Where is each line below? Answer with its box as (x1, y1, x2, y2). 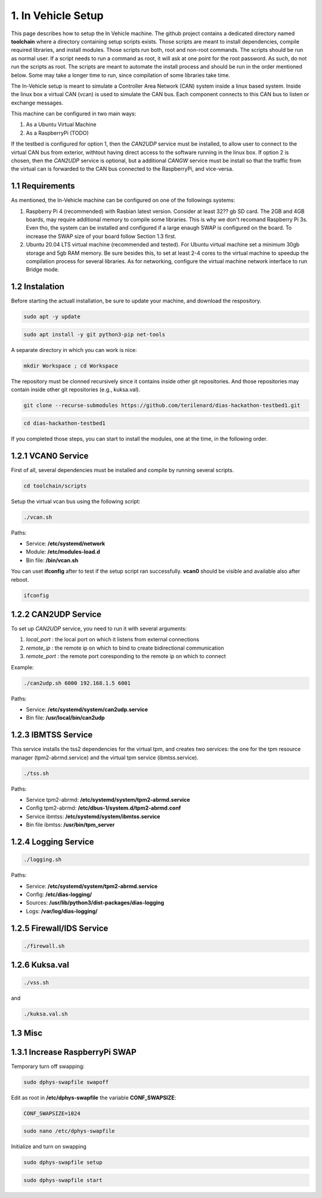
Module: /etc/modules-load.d (26, 548, 101, 555)
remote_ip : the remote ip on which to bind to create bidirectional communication (26, 644, 224, 652)
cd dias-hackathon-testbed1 (23, 419, 106, 427)
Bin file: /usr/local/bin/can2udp (26, 714, 105, 721)
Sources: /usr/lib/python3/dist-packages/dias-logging (26, 899, 165, 906)
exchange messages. (11, 99, 64, 106)
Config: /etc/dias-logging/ (26, 891, 92, 898)
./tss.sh (23, 770, 49, 777)
